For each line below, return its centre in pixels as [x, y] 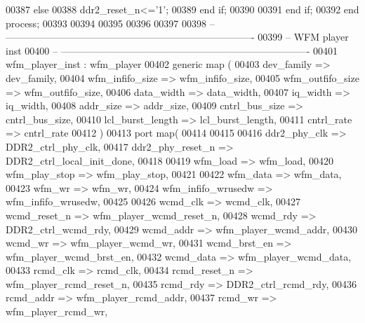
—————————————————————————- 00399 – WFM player [177, 37]
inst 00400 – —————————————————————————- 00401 [172, 50]
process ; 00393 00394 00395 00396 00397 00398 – [110, 23]
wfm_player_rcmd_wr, [57, 311]
